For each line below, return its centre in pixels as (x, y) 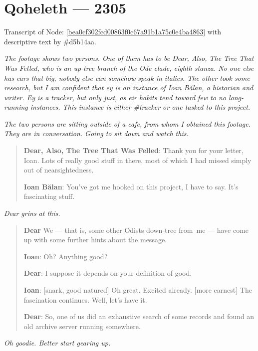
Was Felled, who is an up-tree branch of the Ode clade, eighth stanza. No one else (129, 68)
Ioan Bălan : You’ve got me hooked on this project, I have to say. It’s (131, 186)
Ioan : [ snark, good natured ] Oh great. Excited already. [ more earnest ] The (138, 290)
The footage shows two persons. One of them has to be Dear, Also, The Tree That (129, 58)
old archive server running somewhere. (82, 326)
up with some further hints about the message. (95, 240)
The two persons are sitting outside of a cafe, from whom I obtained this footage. (128, 123)
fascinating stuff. (49, 196)
